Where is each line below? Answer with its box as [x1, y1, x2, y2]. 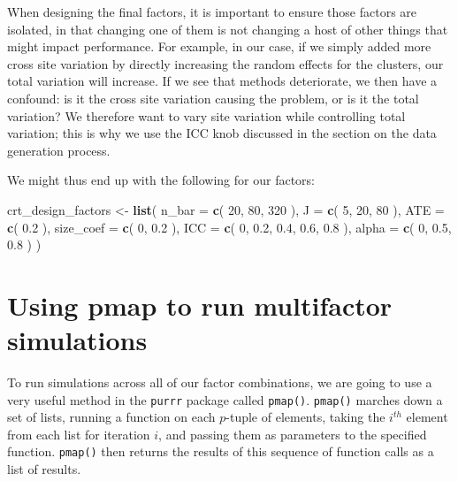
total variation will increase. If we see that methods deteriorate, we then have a [7, 72, 438, 90]
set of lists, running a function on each [7, 408, 216, 426]
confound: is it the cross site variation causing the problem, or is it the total [7, 88, 419, 107]
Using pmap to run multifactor [7, 286, 393, 323]
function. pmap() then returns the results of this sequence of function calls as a [7, 442, 434, 461]
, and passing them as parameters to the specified [158, 424, 427, 443]
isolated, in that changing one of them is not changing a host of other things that [7, 19, 448, 38]
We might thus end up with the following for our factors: [7, 171, 315, 189]
